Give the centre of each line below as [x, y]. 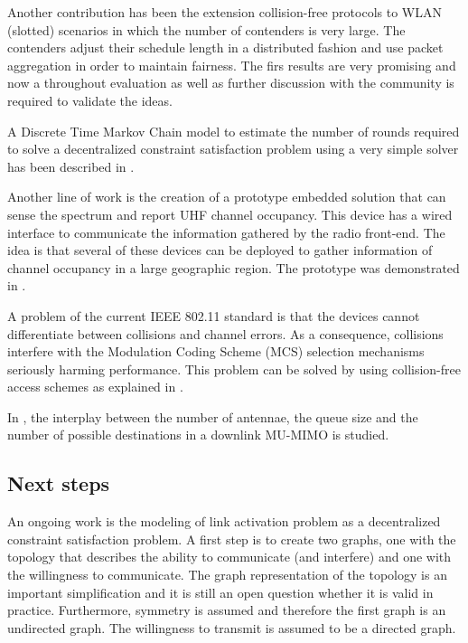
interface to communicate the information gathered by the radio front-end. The [226, 232]
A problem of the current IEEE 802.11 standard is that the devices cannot [214, 315]
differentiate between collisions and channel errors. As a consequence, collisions [225, 333]
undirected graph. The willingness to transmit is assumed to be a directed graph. [232, 627]
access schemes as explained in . [95, 387]
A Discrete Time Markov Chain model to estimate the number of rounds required [234, 131]
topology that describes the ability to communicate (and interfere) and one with [229, 557]
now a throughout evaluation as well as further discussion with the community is [231, 83]
